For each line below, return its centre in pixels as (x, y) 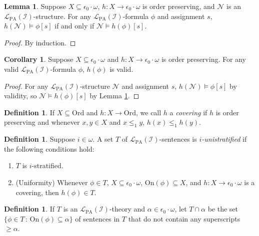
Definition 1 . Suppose (40, 139)
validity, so (20, 96)
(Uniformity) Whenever (52, 182)
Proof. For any (26, 86)
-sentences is (178, 139)
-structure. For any (62, 16)
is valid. (121, 69)
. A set (103, 139)
